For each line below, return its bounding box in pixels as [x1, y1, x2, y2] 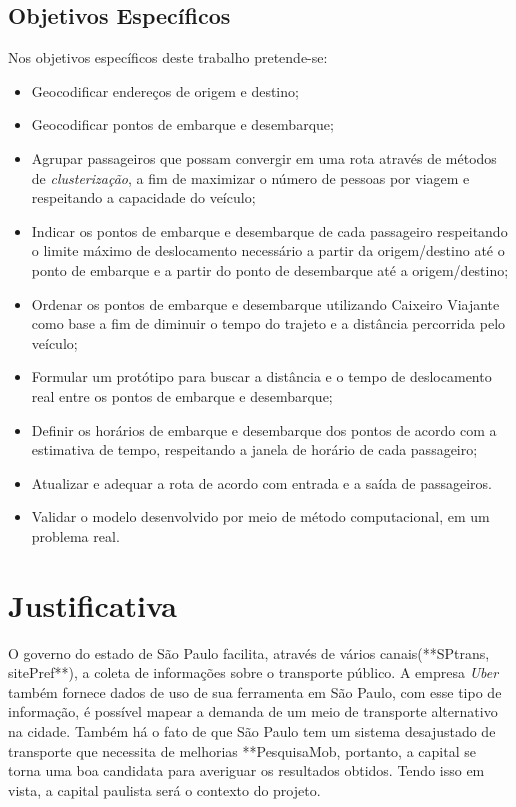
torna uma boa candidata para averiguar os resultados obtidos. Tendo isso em [8, 760, 485, 781]
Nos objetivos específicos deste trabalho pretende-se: [8, 47, 328, 68]
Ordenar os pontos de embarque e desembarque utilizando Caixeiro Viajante [31, 293, 500, 314]
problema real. [31, 525, 120, 546]
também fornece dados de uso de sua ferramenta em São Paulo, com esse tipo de [8, 681, 502, 702]
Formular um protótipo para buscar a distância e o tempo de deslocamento [31, 366, 492, 387]
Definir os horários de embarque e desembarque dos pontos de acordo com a [31, 419, 497, 440]
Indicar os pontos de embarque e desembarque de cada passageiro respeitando [31, 220, 508, 241]
